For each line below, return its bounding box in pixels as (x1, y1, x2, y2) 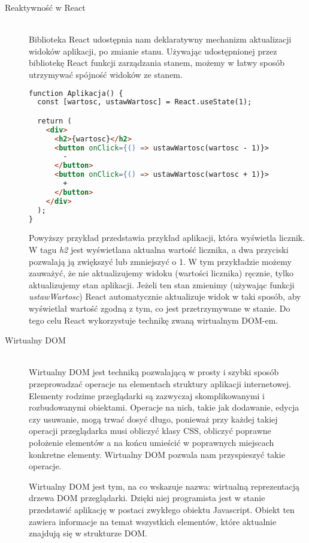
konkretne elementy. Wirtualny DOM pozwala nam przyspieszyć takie (29, 448, 285, 460)
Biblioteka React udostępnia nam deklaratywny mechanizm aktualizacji (29, 33, 292, 46)
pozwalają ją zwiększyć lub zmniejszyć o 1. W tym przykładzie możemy (29, 255, 292, 267)
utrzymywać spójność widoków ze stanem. (29, 68, 183, 80)
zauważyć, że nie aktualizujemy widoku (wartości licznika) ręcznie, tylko (29, 267, 293, 279)
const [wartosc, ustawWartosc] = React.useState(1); (37, 98, 252, 107)
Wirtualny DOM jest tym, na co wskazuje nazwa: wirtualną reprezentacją (29, 479, 300, 492)
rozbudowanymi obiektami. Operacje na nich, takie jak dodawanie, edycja (29, 401, 299, 414)
